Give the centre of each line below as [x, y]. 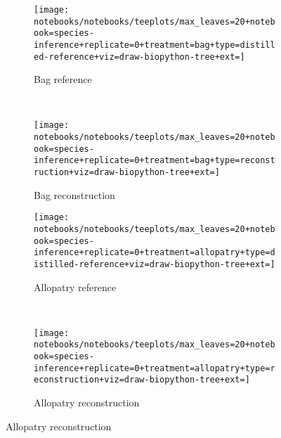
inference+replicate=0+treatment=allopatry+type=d [155, 253]
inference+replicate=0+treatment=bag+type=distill [155, 45]
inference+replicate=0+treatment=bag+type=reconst [155, 161]
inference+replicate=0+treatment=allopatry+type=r [155, 368]
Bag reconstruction [74, 194]
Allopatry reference [75, 286]
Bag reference [63, 79]
